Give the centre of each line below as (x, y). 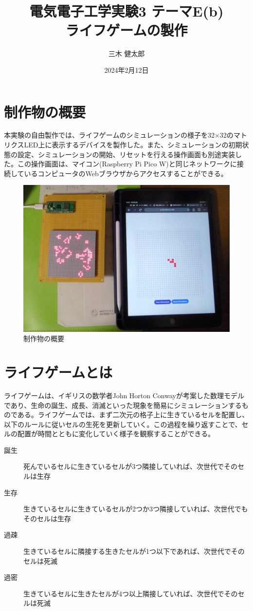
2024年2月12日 (126, 70)
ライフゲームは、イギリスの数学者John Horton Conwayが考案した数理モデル (124, 395)
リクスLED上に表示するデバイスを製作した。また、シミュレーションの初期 (123, 145)
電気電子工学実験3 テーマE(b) (126, 11)
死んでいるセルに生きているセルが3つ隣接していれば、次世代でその (130, 466)
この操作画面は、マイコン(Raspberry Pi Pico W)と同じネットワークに (127, 164)
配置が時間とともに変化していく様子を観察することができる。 (116, 434)
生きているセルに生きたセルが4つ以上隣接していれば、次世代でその (131, 593)
